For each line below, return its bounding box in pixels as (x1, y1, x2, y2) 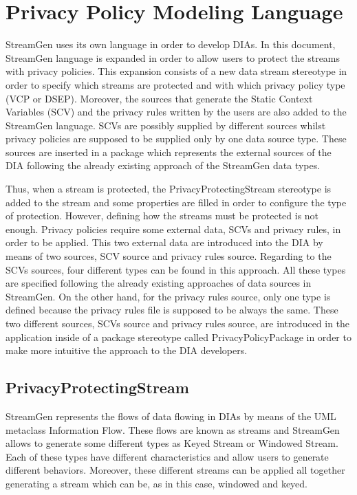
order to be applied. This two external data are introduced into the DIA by (6, 235, 323, 250)
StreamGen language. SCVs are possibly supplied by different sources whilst (6, 118, 326, 132)
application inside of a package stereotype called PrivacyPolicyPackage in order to (6, 329, 351, 344)
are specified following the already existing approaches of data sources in (6, 276, 312, 290)
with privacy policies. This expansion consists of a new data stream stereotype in (6, 64, 347, 78)
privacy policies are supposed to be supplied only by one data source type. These (6, 131, 347, 146)
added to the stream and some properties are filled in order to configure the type (6, 195, 347, 209)
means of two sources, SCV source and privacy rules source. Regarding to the (6, 249, 332, 263)
